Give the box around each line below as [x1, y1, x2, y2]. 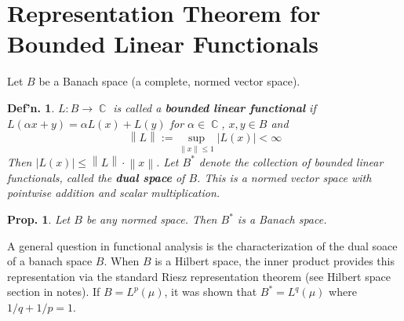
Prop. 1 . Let [7, 211, 71, 227]
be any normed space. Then [86, 211, 217, 227]
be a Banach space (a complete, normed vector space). [38, 73, 300, 89]
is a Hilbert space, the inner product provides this [155, 253, 395, 269]
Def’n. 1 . [7, 99, 55, 115]
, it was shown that [164, 283, 257, 300]
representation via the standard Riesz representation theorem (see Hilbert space [7, 268, 391, 284]
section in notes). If [7, 283, 100, 300]
